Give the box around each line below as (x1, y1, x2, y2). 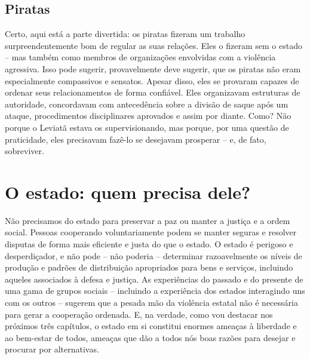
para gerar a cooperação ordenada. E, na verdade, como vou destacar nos (5, 308, 273, 320)
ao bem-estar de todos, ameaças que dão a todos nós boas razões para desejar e (5, 331, 296, 343)
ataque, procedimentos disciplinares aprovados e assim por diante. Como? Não (5, 109, 291, 122)
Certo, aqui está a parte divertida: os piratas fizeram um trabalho (5, 27, 245, 40)
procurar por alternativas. (5, 343, 99, 355)
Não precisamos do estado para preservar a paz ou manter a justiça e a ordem (5, 214, 290, 226)
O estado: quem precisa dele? (5, 179, 251, 204)
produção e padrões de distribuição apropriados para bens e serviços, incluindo (5, 261, 293, 274)
